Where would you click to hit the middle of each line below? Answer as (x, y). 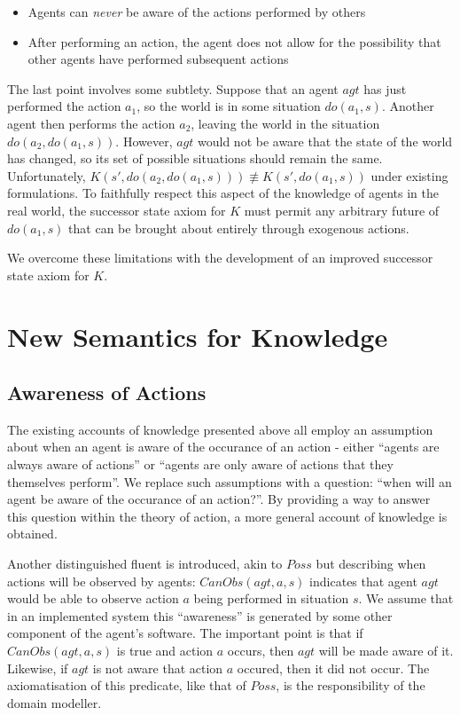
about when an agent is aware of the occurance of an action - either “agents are (223, 447)
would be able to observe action (93, 598)
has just (385, 88)
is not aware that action (158, 668)
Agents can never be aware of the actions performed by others (197, 12)
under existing (409, 175)
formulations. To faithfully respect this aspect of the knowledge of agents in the (223, 193)
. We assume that (406, 598)
